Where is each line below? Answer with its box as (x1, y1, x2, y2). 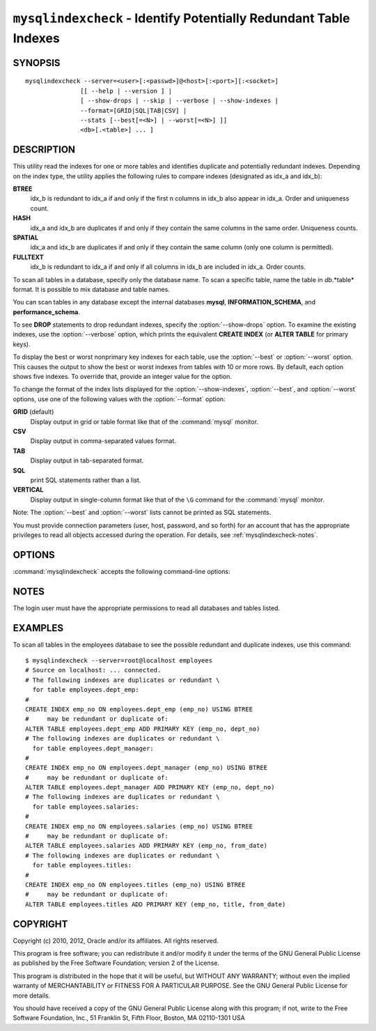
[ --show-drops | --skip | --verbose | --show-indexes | (80, 97, 279, 104)
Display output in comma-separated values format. (30, 437, 177, 445)
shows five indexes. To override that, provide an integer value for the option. (13, 373, 233, 381)
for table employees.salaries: (32, 803, 139, 811)
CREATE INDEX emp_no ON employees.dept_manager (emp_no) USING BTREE (25, 763, 268, 772)
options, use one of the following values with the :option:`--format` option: (13, 394, 226, 403)
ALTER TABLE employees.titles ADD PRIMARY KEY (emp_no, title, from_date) (25, 900, 286, 908)
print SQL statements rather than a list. (30, 476, 141, 484)
